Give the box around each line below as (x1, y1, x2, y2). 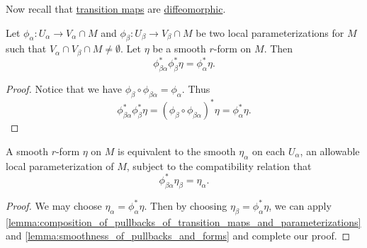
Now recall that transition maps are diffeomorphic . (6, 1, 226, 16)
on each (252, 144, 286, 159)
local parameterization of (6, 158, 114, 173)
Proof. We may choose (6, 198, 102, 213)
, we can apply (269, 198, 332, 213)
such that (6, 41, 47, 56)
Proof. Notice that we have (6, 81, 123, 96)
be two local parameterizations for (196, 25, 344, 40)
